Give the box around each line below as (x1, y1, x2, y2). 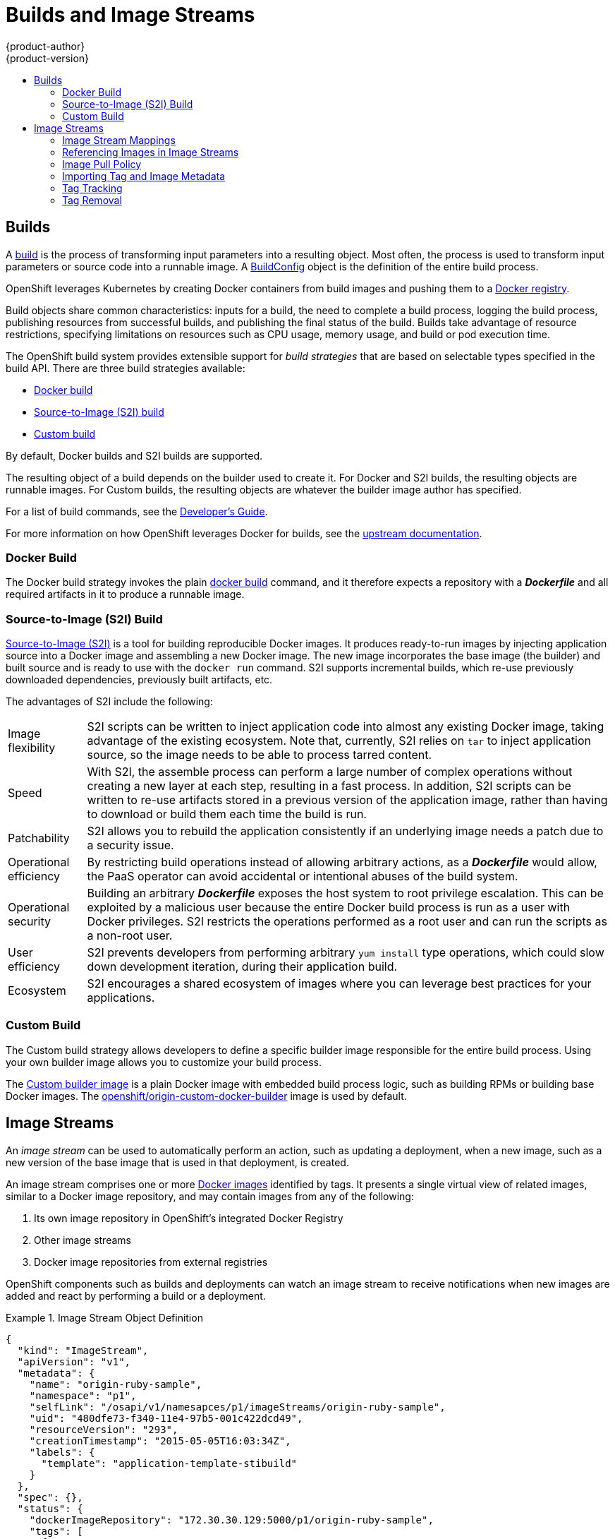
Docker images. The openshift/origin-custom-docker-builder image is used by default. (6, 1089, 407, 1102)
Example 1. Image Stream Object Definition (6, 1311, 203, 1324)
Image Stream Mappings (62, 133, 176, 146)
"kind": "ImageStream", (17, 1344, 149, 1356)
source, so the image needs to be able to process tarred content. (87, 748, 432, 762)
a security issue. (87, 838, 174, 853)
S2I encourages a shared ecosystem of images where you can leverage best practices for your (87, 976, 592, 991)
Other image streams (34, 1233, 131, 1246)
